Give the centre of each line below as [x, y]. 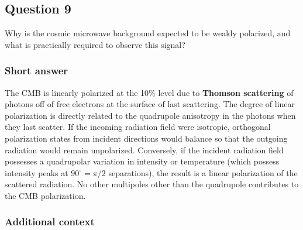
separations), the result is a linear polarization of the [203, 172]
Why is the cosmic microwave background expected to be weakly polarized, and [148, 33]
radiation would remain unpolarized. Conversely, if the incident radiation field [144, 150]
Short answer [37, 71]
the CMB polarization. [45, 195]
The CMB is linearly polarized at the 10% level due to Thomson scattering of [149, 92]
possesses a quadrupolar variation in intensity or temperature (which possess [142, 161]
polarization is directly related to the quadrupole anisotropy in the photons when [150, 115]
